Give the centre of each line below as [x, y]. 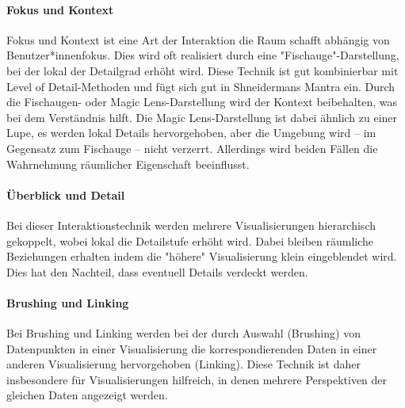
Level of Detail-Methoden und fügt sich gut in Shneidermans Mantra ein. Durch [201, 86]
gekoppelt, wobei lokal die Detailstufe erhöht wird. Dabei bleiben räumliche [190, 240]
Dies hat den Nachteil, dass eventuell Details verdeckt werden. [157, 271]
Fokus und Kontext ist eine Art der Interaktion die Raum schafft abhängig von [198, 39]
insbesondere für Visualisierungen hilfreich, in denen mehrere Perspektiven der [197, 379]
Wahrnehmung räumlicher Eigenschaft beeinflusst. [128, 164]
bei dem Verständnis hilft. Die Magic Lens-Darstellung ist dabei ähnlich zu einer [202, 117]
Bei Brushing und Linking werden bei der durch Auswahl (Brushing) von [183, 333]
